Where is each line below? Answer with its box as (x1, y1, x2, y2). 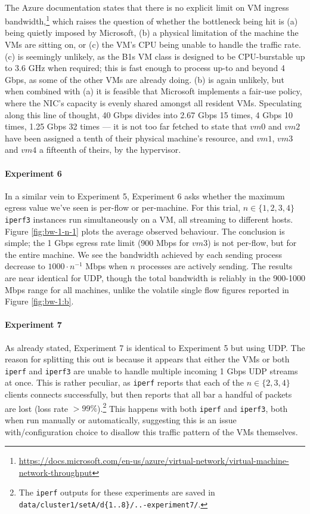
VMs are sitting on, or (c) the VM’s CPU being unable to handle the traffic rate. (5, 38, 301, 51)
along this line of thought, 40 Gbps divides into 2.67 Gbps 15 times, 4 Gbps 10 (5, 108, 293, 121)
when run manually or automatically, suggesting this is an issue (5, 413, 237, 426)
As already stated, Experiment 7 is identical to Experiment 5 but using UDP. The (5, 341, 305, 353)
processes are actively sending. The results (138, 260, 293, 272)
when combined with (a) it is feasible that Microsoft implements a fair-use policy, (5, 85, 302, 97)
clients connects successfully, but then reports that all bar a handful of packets (5, 388, 292, 401)
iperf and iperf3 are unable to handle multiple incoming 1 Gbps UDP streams (5, 364, 298, 377)
